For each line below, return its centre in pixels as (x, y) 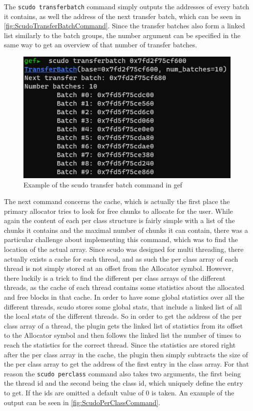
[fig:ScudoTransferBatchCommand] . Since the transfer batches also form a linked (125, 26)
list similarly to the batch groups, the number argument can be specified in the (122, 35)
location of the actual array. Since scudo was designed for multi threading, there (124, 249)
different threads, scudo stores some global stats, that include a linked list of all (123, 306)
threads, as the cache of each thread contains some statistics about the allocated (124, 287)
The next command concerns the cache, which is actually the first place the (117, 201)
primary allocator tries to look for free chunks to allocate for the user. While (118, 211)
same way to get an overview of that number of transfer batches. (101, 45)
